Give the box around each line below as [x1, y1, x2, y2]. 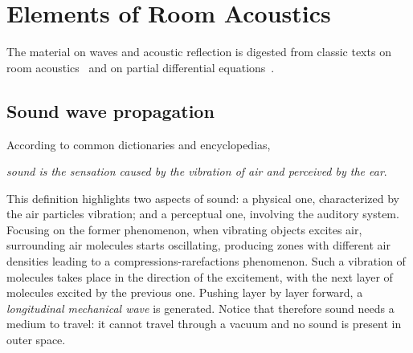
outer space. [6, 331, 66, 348]
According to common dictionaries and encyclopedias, [6, 136, 271, 152]
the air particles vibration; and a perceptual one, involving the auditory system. [6, 205, 399, 222]
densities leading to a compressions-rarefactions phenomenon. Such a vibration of [6, 253, 406, 270]
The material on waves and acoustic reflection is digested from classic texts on [6, 43, 391, 60]
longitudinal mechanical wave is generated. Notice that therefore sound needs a [6, 299, 395, 316]
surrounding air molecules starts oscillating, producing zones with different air [6, 237, 391, 254]
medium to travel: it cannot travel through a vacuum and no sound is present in [6, 315, 402, 332]
